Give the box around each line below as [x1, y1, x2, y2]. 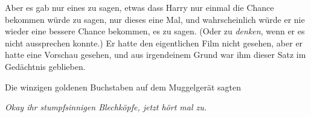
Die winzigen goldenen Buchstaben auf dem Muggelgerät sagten [5, 80, 242, 93]
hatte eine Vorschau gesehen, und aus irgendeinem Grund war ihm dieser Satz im [5, 48, 306, 61]
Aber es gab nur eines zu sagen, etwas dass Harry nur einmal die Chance [5, 1, 274, 13]
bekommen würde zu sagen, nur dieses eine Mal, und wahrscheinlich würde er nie [5, 13, 305, 25]
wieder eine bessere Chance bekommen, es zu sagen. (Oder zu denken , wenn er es [5, 25, 305, 37]
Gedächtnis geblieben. [5, 60, 86, 72]
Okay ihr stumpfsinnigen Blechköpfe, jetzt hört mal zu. [5, 101, 207, 113]
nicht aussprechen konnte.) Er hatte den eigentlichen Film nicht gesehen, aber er [5, 36, 303, 49]
